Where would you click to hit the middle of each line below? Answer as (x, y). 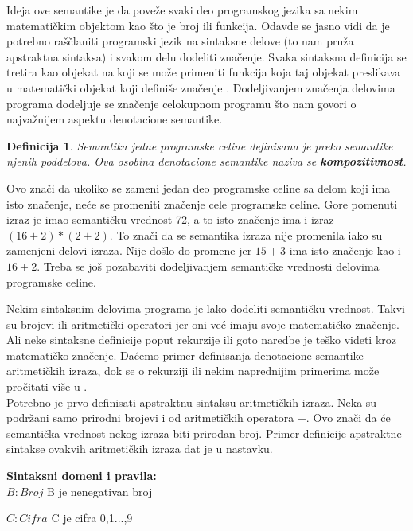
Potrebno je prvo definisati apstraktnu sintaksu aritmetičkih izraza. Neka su (192, 402)
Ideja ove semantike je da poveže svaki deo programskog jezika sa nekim (182, 10)
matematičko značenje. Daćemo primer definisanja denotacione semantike (185, 355)
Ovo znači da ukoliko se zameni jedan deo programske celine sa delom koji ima (199, 187)
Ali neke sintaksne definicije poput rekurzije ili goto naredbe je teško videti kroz (202, 340)
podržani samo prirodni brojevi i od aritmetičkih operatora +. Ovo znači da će (199, 418)
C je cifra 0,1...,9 (92, 518)
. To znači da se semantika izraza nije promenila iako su (246, 234)
